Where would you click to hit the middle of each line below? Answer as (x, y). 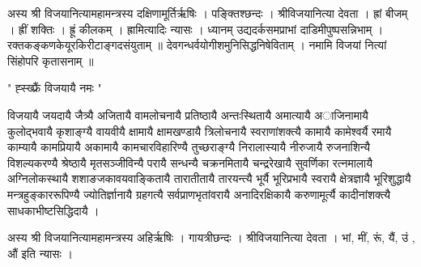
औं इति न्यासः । (40, 253)
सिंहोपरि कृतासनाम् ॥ (51, 60)
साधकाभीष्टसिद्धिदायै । (53, 210)
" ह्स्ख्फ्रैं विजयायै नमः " (55, 88)
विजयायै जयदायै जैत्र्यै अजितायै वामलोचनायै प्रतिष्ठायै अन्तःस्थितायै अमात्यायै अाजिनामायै (188, 114)
